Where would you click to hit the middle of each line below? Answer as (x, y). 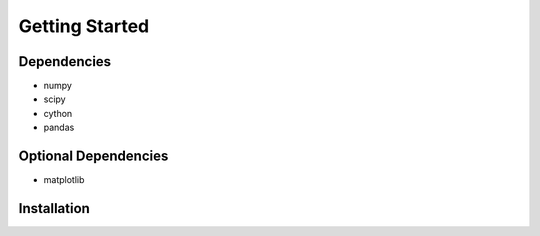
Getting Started (84, 26)
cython (58, 113)
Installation (54, 208)
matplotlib (64, 180)
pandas (59, 127)
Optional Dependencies (93, 156)
